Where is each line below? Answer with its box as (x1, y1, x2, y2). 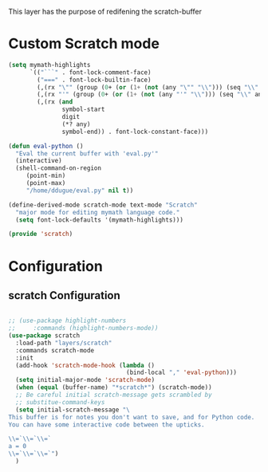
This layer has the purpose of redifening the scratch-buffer (8, 7, 202, 16)
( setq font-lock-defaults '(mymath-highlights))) (15, 215, 183, 224)
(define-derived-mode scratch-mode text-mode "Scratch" (8, 201, 198, 209)
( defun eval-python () (8, 142, 84, 150)
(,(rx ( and (37, 98, 73, 106)
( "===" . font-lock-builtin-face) (37, 76, 152, 84)
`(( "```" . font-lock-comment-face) (29, 68, 152, 77)
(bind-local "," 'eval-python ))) (126, 368, 238, 377)
